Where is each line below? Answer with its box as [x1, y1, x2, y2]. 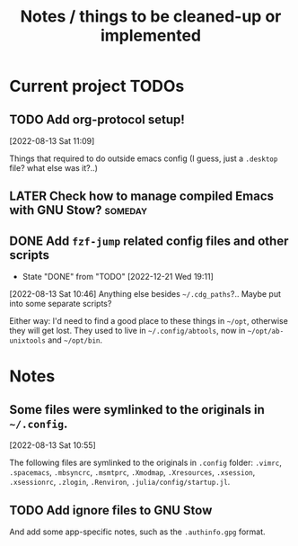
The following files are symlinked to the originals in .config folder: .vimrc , [9, 457, 283, 469]
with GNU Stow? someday [9, 202, 148, 218]
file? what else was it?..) [9, 163, 99, 173]
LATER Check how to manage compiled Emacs [9, 189, 275, 204]
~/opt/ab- [247, 327, 285, 336]
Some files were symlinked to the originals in [9, 402, 265, 417]
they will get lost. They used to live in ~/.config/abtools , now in [9, 326, 246, 336]
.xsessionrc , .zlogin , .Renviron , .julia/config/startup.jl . [9, 477, 231, 488]
